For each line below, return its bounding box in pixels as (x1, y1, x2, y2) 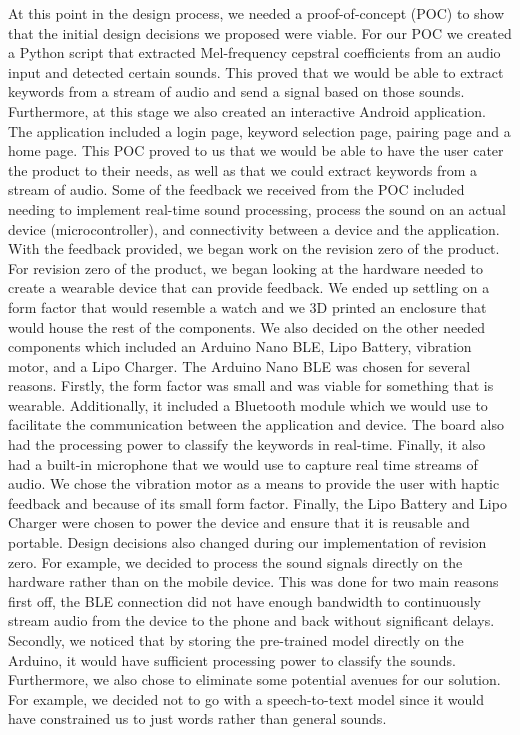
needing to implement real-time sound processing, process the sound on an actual (8, 198, 506, 219)
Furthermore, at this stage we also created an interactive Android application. (8, 100, 486, 121)
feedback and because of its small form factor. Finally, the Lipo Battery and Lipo (8, 492, 507, 513)
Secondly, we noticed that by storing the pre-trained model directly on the (8, 630, 464, 650)
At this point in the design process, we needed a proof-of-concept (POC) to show (8, 3, 505, 23)
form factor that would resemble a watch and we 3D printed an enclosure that (8, 296, 487, 317)
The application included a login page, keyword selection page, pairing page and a (8, 120, 511, 141)
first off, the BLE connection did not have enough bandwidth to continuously (8, 590, 481, 611)
